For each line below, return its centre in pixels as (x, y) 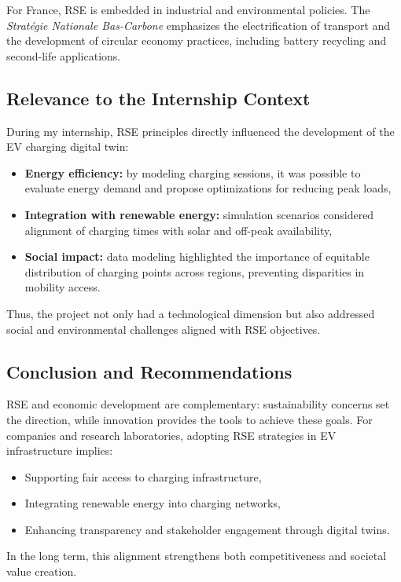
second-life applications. (64, 55)
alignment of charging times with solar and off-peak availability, (178, 230)
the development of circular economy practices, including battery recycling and (197, 40)
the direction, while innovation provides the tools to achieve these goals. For (189, 419)
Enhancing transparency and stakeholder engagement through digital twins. (207, 529)
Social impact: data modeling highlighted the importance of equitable (197, 256)
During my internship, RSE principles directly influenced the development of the (200, 131)
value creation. (42, 571)
